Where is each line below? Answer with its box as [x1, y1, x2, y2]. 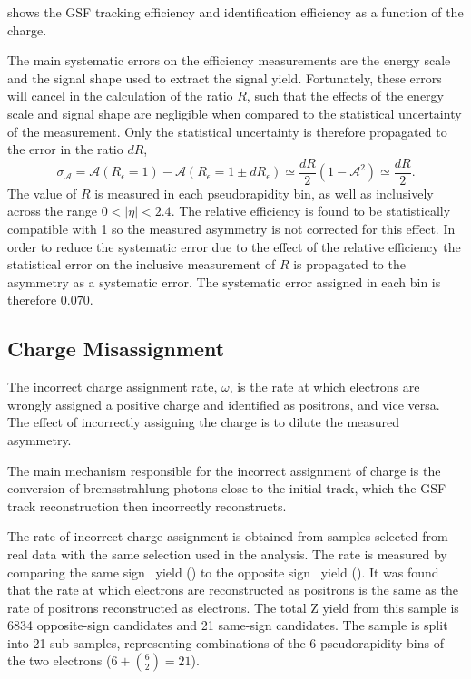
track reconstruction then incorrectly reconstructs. [7, 496, 287, 515]
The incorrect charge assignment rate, [7, 377, 218, 396]
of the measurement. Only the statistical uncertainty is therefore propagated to [7, 121, 447, 141]
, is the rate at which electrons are [229, 377, 420, 396]
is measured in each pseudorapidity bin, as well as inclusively [94, 183, 434, 202]
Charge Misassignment [7, 335, 225, 363]
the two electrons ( [7, 651, 112, 670]
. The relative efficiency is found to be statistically [171, 201, 451, 220]
